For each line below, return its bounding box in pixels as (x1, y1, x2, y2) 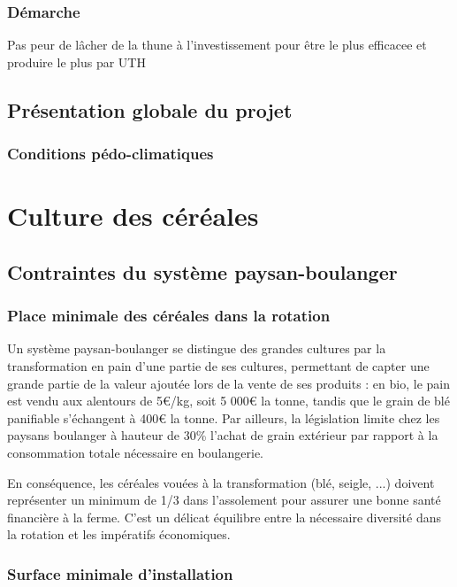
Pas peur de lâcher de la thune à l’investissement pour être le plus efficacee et (7, 35, 427, 54)
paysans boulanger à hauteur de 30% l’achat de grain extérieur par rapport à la (7, 426, 438, 444)
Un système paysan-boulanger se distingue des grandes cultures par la (7, 339, 386, 358)
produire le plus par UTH (7, 52, 146, 71)
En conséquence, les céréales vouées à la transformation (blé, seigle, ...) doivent (7, 473, 435, 491)
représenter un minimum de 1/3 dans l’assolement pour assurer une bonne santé (7, 490, 441, 509)
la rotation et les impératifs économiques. (7, 525, 231, 544)
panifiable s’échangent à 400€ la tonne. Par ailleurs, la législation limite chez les (7, 408, 440, 427)
